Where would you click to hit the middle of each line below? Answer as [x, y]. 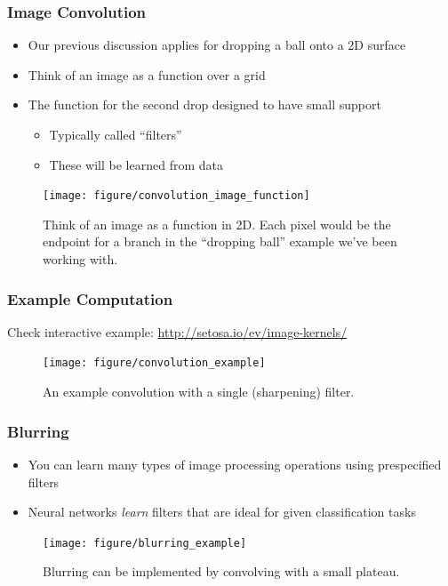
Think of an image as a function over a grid [147, 74]
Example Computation [90, 298]
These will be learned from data [136, 164]
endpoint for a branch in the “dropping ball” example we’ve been [220, 241]
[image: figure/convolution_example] [154, 363]
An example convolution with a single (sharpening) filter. [199, 392]
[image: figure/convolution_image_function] [176, 196]
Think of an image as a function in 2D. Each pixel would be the [217, 224]
